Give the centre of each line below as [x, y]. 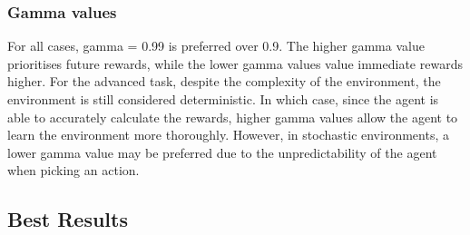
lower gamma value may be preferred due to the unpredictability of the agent [222, 152]
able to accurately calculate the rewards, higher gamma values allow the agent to [233, 117]
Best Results [68, 219]
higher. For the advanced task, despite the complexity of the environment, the [224, 81]
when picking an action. [73, 170]
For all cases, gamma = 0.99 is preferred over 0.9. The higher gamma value [216, 46]
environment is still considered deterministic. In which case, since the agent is [223, 99]
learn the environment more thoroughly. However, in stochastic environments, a [228, 135]
